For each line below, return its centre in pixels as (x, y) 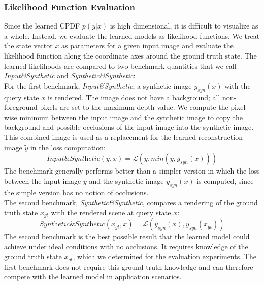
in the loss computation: (68, 147)
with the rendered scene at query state (111, 212)
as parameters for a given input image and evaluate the (147, 46)
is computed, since (225, 180)
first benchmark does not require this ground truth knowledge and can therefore (129, 266)
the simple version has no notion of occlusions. (76, 192)
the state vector (28, 46)
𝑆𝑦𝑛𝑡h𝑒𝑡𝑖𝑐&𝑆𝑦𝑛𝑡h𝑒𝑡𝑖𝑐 (72, 225)
